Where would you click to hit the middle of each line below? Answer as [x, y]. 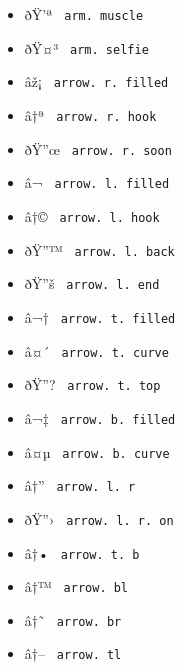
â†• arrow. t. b [82, 552]
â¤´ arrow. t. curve [96, 350]
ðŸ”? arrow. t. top [92, 384]
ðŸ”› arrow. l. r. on [99, 518]
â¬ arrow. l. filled [97, 182]
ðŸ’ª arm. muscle [84, 14]
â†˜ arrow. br [73, 619]
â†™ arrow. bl [76, 586]
